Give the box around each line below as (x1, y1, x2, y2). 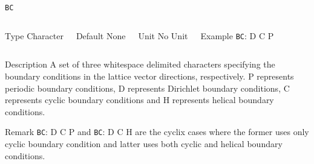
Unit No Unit (138, 29, 188, 42)
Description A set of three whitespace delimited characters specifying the (5, 58, 275, 71)
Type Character (5, 29, 64, 42)
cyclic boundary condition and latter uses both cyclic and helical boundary (5, 137, 283, 150)
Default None (76, 29, 126, 42)
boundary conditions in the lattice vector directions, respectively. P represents (5, 69, 294, 82)
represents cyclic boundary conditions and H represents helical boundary (5, 93, 274, 106)
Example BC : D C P (200, 29, 274, 42)
